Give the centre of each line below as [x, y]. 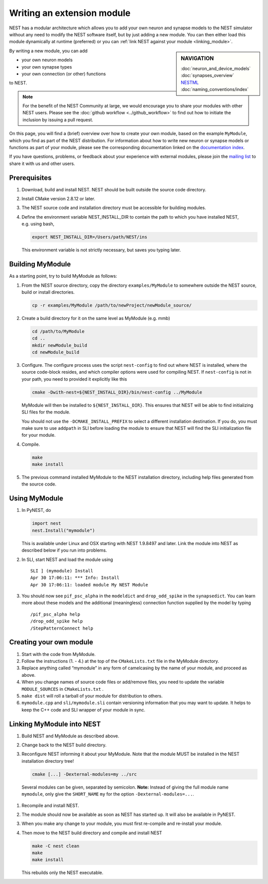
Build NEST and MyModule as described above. [70, 736]
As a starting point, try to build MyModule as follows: [63, 276]
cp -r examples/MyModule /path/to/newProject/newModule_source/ [112, 305]
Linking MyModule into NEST [55, 724]
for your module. [38, 435]
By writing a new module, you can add [48, 51]
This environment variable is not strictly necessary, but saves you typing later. [101, 250]
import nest [47, 523]
